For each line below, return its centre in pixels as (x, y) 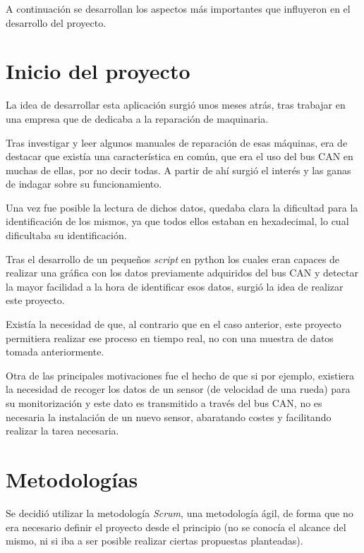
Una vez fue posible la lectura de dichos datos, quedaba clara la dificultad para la (182, 207)
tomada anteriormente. (55, 352)
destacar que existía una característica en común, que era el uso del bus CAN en (180, 156)
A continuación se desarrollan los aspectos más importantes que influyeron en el (178, 8)
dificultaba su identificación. (66, 235)
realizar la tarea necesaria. (62, 431)
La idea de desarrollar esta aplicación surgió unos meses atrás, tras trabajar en (176, 105)
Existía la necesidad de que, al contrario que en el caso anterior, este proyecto (174, 324)
